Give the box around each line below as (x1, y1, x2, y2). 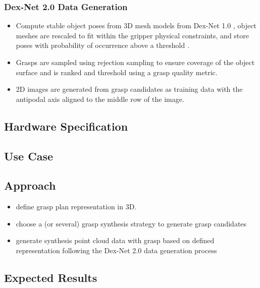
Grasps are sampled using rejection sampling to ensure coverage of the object (16, 57, 255, 67)
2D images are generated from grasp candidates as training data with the (16, 84, 243, 94)
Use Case (4, 148, 54, 163)
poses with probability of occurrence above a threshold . (16, 40, 189, 50)
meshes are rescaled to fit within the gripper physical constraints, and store (16, 30, 249, 40)
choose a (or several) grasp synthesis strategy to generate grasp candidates (16, 218, 247, 228)
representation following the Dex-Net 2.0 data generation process (16, 245, 217, 255)
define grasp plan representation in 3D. (16, 201, 137, 212)
